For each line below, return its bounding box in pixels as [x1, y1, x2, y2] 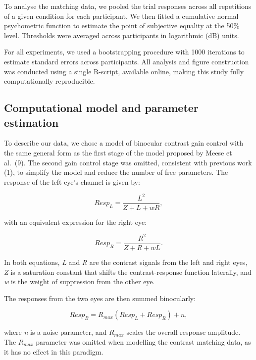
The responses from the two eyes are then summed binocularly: [4, 293, 196, 303]
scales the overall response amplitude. [126, 327, 241, 337]
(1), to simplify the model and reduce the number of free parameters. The [4, 167, 228, 177]
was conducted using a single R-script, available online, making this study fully [4, 66, 244, 76]
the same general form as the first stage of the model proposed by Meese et [4, 147, 232, 157]
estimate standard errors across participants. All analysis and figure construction [4, 56, 249, 66]
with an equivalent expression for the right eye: [4, 216, 147, 227]
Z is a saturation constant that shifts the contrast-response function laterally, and [4, 266, 252, 277]
